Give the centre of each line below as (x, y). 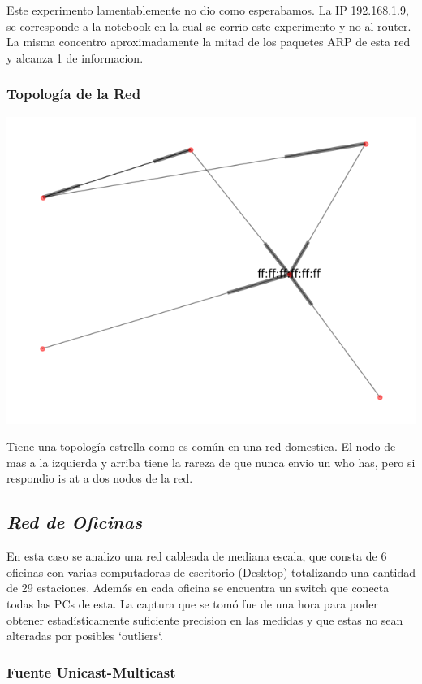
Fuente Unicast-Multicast (91, 671)
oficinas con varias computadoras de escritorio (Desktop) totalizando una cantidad (211, 571)
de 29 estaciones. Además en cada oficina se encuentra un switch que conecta (198, 588)
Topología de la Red (74, 94)
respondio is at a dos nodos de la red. (100, 478)
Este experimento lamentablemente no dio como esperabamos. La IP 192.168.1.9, (208, 10)
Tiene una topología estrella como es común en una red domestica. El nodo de (201, 446)
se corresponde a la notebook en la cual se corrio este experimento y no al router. (209, 26)
